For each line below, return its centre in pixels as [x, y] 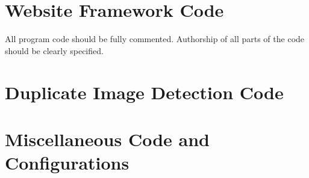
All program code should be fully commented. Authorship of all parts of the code [155, 39]
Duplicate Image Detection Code [144, 92]
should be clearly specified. [54, 50]
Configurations [67, 163]
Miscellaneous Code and [107, 139]
